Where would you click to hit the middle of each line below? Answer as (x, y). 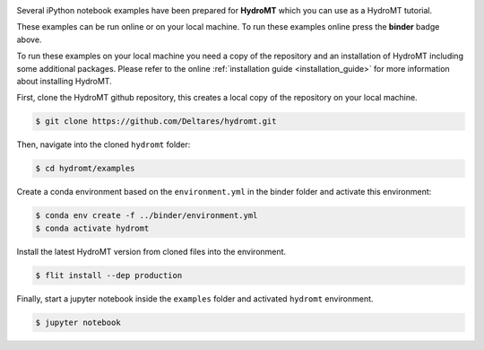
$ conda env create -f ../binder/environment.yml (147, 216)
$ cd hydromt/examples (85, 169)
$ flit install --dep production (109, 275)
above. (29, 39)
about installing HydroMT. (64, 81)
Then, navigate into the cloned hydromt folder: (104, 144)
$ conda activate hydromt (92, 228)
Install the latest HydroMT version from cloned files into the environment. (151, 251)
